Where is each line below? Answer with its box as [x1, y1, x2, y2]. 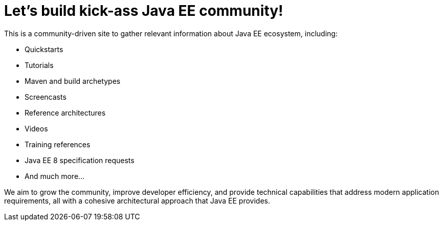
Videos [25, 124, 48, 133]
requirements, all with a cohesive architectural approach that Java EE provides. [4, 196, 271, 205]
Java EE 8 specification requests [25, 155, 135, 165]
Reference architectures [25, 108, 106, 117]
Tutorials [25, 60, 54, 70]
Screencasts [25, 92, 67, 101]
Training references [25, 140, 91, 149]
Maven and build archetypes [25, 76, 121, 85]
